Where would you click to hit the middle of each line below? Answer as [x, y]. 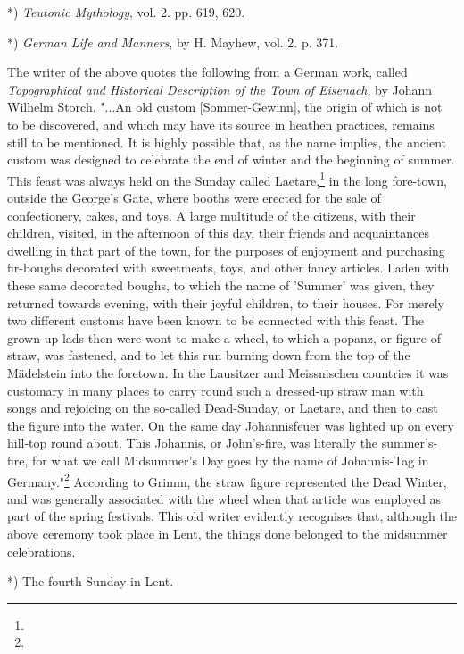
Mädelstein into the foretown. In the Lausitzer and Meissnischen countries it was [228, 372]
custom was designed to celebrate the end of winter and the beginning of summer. [231, 159]
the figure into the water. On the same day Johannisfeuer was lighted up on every [231, 425]
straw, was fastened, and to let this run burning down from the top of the [209, 355]
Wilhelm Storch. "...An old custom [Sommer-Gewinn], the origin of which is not [225, 107]
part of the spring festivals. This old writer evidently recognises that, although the [232, 516]
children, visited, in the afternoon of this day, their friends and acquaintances [219, 233]
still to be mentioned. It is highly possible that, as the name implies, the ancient [227, 142]
